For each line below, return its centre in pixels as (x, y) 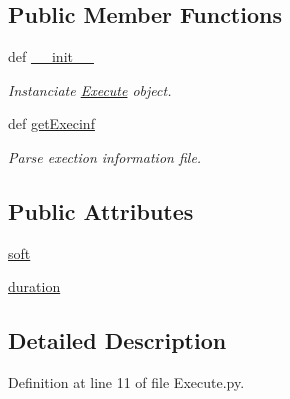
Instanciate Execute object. (90, 89)
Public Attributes (101, 210)
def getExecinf (51, 123)
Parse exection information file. (105, 156)
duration (34, 286)
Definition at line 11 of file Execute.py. (126, 382)
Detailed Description (117, 340)
